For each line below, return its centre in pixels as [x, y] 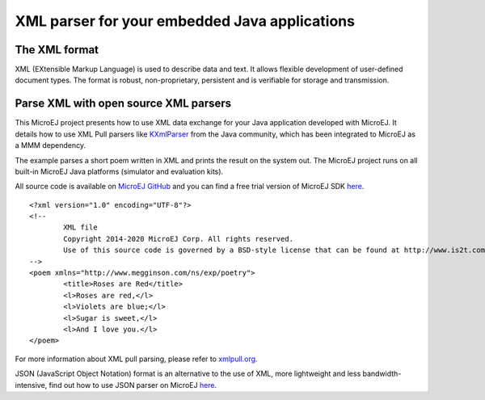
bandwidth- [382, 374]
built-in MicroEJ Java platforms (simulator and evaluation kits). [119, 171]
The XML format [57, 50]
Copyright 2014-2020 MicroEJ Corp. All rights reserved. [179, 239]
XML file [80, 227]
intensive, [31, 385]
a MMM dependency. [51, 145]
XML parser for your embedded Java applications [185, 21]
